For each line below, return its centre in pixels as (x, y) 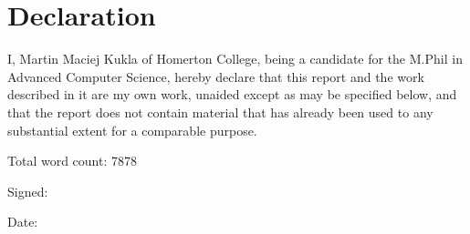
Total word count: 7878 (72, 161)
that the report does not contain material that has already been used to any (220, 112)
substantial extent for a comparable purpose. (132, 130)
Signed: (28, 191)
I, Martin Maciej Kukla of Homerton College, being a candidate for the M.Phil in (235, 59)
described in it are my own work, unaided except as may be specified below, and (232, 94)
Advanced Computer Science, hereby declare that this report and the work (216, 76)
